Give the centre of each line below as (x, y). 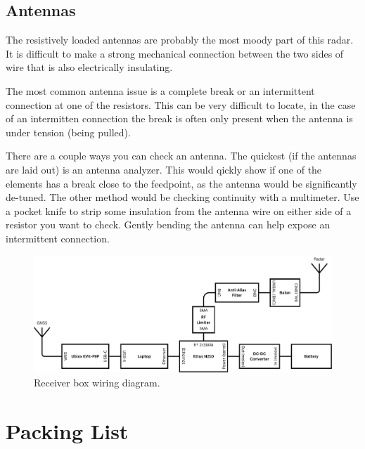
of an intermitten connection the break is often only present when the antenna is (179, 118)
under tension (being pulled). (68, 132)
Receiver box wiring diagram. (97, 382)
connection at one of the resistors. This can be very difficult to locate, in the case (181, 104)
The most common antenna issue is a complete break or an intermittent (160, 90)
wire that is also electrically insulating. (89, 67)
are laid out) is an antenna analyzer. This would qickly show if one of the (164, 169)
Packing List (67, 430)
